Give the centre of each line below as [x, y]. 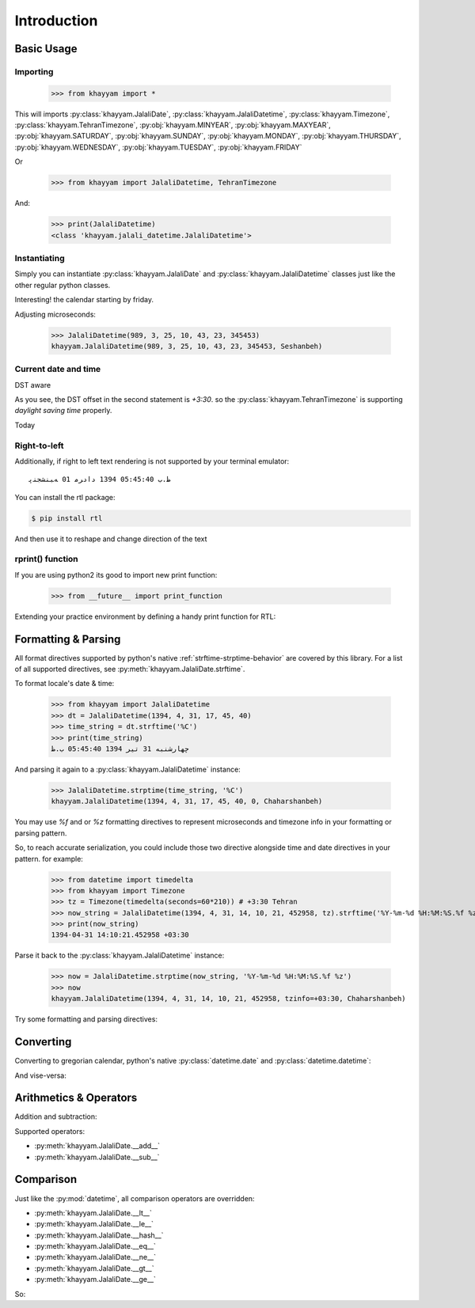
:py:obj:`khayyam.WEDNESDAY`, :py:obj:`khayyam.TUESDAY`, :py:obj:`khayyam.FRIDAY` [158, 147]
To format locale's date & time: [65, 684]
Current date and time [58, 370]
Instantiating [40, 258]
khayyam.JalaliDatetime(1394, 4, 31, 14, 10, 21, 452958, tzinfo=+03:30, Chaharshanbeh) [229, 999]
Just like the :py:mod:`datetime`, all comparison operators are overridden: [135, 1198]
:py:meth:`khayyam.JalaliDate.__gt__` [94, 1268]
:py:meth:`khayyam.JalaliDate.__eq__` [95, 1246]
